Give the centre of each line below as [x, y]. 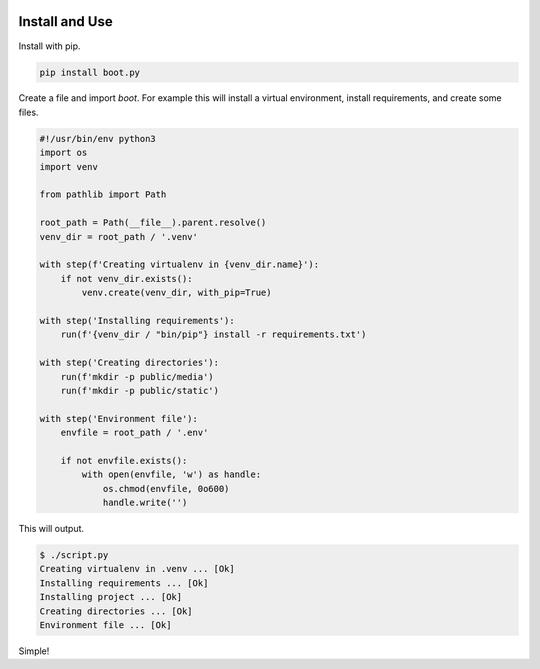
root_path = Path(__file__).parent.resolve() [153, 223]
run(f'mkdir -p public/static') [140, 390]
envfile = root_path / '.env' [134, 433]
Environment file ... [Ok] [105, 624]
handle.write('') [145, 503]
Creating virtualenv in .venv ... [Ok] [137, 569]
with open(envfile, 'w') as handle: [171, 474]
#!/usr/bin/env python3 [98, 138]
